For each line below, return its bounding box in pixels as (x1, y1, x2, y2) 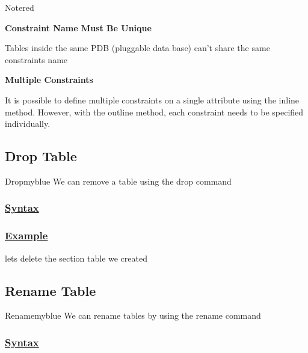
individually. (5, 117, 51, 130)
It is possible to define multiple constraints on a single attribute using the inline (5, 93, 300, 106)
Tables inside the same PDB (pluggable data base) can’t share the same (5, 41, 270, 54)
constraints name (5, 53, 68, 66)
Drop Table (5, 147, 77, 165)
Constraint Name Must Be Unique (5, 21, 152, 34)
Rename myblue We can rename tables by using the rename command (5, 309, 261, 322)
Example (5, 228, 48, 243)
